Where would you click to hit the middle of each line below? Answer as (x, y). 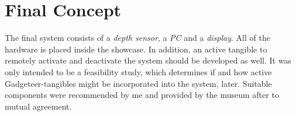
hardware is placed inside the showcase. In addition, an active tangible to (136, 49)
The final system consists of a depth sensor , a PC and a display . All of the (137, 38)
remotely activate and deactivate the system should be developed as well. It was (148, 60)
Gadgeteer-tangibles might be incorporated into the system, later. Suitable (138, 83)
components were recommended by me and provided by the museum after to (142, 95)
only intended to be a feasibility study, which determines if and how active (138, 71)
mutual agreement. (38, 106)
